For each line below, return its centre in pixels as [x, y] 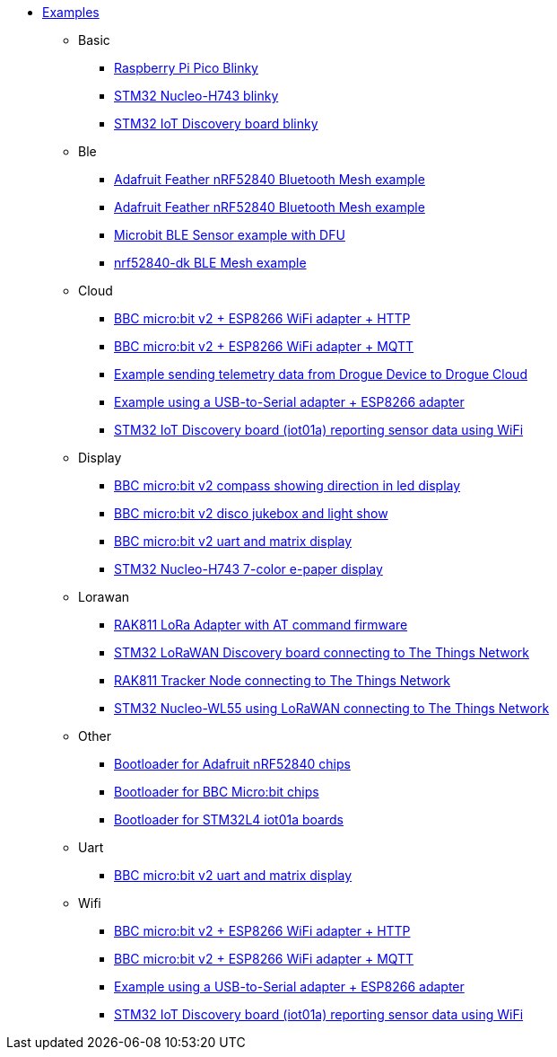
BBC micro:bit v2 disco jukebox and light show [251, 513]
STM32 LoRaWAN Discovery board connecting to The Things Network [322, 652]
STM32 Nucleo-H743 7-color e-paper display [248, 569]
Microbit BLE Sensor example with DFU [230, 235]
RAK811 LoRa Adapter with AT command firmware [261, 625]
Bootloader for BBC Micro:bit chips [217, 792]
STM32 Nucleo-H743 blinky [196, 96]
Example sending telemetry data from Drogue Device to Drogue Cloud [321, 374]
